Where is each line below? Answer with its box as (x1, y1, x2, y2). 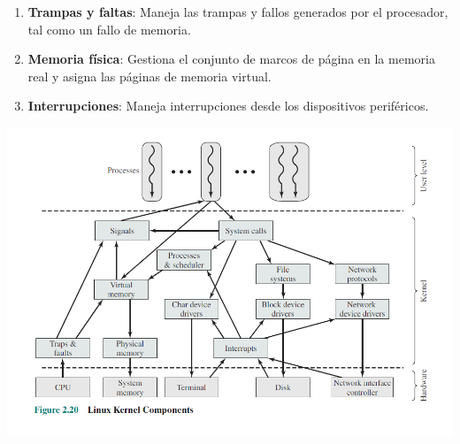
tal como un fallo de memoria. (27, 19, 191, 38)
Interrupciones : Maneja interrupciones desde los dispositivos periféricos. (27, 96, 429, 115)
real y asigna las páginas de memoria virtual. (27, 66, 272, 85)
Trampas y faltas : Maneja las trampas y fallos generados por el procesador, (27, 3, 448, 20)
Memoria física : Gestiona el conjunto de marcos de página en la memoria (27, 50, 435, 68)
